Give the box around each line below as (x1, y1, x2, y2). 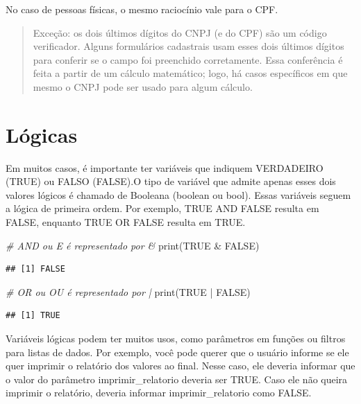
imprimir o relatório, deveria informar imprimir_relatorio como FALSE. (6, 385, 312, 400)
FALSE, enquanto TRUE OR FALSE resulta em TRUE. (6, 215, 246, 229)
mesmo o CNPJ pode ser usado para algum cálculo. (33, 79, 253, 94)
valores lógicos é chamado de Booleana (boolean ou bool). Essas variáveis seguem (6, 187, 351, 202)
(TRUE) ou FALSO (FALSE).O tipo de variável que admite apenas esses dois (6, 174, 336, 188)
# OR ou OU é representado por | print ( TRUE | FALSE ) (6, 284, 251, 299)
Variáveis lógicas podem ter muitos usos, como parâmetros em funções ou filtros (6, 331, 346, 346)
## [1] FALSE (6, 264, 65, 274)
